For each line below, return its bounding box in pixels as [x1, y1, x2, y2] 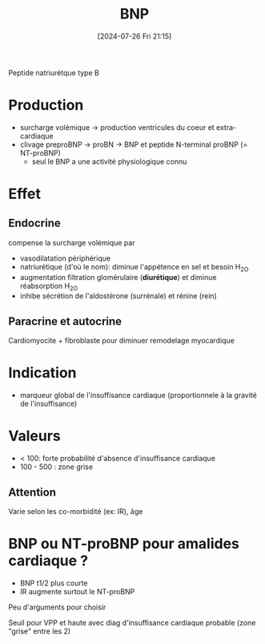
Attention [8, 485, 56, 499]
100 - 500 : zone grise [19, 462, 94, 472]
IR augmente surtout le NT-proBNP [19, 586, 135, 596]
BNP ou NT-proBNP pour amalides [8, 535, 240, 553]
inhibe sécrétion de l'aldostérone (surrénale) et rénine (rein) [19, 291, 218, 301]
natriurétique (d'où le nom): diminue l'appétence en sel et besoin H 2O [19, 261, 249, 273]
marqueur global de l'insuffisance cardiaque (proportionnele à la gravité [19, 391, 258, 400]
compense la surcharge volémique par [8, 237, 135, 247]
